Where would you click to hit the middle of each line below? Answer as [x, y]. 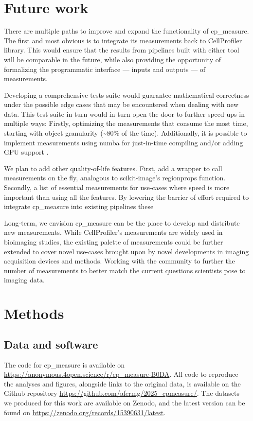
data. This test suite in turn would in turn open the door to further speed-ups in [124, 114]
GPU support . [26, 152]
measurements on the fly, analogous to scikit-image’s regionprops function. [115, 178]
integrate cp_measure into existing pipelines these [79, 206]
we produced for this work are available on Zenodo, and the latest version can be [125, 402]
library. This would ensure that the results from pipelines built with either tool [122, 50]
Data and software [51, 344]
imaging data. [25, 280]
